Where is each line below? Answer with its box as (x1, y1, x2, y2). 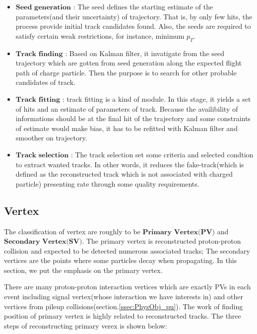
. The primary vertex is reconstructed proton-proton (82, 236, 241, 246)
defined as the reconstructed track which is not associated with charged (15, 169, 233, 179)
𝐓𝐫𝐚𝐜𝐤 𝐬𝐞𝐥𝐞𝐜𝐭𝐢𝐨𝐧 (15, 151, 69, 159)
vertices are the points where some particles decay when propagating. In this (4, 255, 237, 266)
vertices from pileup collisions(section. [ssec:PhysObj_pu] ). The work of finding (4, 301, 243, 311)
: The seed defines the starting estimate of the (73, 1, 213, 11)
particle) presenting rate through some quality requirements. (15, 178, 199, 189)
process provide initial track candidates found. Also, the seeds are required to (15, 21, 251, 31)
